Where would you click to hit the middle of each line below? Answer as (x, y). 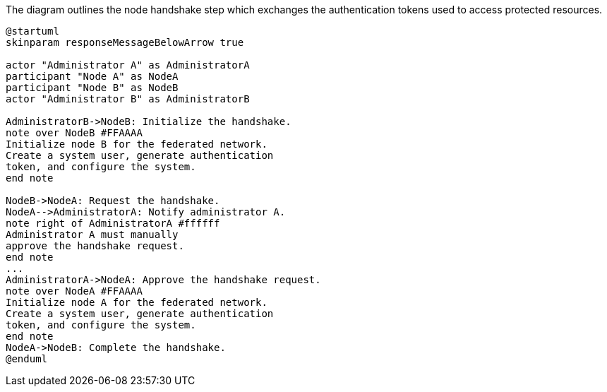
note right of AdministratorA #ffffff (113, 223)
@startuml (32, 31)
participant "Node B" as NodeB (92, 88)
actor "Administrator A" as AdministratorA (128, 65)
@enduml (27, 359)
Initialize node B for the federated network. (137, 144)
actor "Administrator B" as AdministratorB (128, 99)
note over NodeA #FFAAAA (74, 291)
